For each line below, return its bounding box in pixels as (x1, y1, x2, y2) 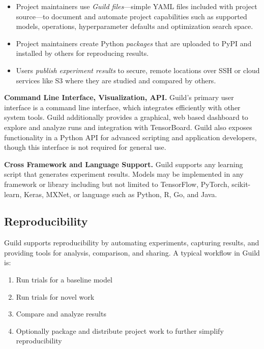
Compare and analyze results (16, 308, 106, 319)
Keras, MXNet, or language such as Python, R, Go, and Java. (23, 188, 217, 199)
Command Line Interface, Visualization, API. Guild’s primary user (4, 92, 234, 103)
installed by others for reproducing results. (16, 48, 149, 58)
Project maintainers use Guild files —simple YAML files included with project (16, 1, 257, 11)
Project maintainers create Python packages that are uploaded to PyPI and (16, 38, 252, 48)
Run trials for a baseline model (16, 274, 112, 285)
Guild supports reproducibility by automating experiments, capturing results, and (4, 237, 259, 248)
